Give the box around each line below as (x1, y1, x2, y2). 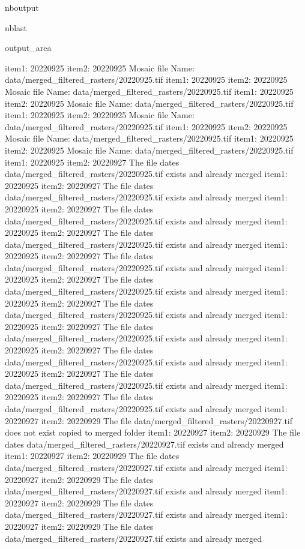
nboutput (5, 1, 39, 13)
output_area (5, 41, 52, 54)
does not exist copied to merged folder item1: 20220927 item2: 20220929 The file (5, 426, 301, 439)
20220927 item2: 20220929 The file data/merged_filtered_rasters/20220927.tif (5, 414, 293, 427)
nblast (5, 21, 28, 34)
